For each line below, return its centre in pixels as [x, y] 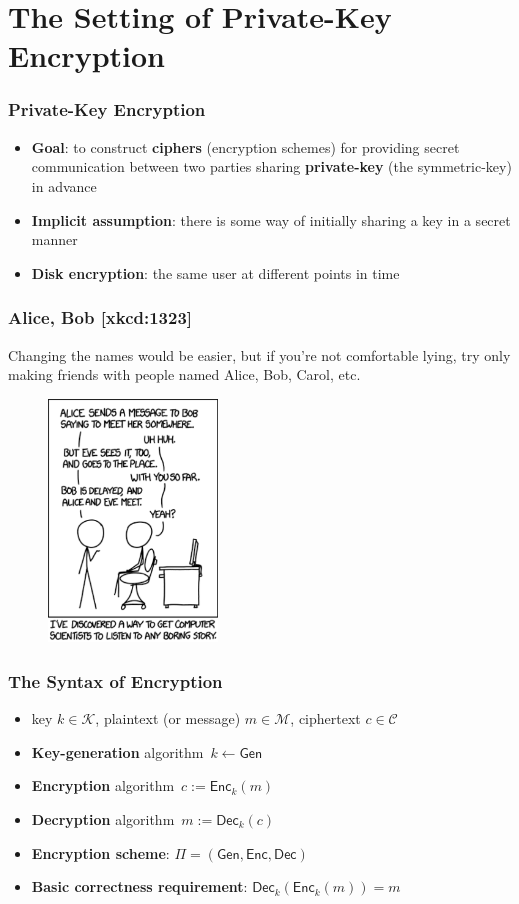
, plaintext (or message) [168, 718]
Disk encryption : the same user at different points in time [215, 272]
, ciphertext [325, 718]
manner [54, 239]
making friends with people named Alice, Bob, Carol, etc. [184, 374]
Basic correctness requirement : [139, 886]
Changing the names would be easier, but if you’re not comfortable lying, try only [259, 354]
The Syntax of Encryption [115, 680]
